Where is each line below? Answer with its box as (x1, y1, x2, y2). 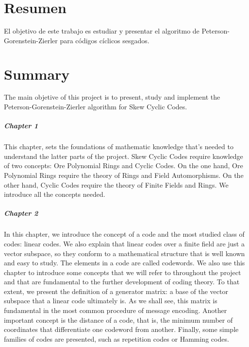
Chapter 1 (4, 121, 38, 131)
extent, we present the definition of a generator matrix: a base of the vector (4, 286, 228, 296)
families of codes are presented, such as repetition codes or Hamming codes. (4, 333, 229, 344)
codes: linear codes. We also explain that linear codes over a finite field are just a (4, 238, 245, 248)
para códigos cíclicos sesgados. (60, 35, 149, 45)
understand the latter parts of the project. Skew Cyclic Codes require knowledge (4, 151, 243, 161)
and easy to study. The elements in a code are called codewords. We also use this (4, 258, 245, 268)
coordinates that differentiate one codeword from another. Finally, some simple (4, 324, 239, 334)
